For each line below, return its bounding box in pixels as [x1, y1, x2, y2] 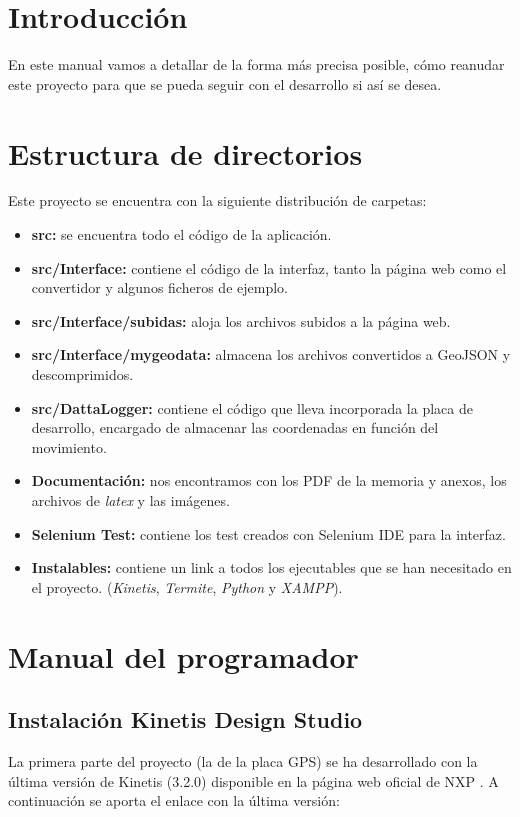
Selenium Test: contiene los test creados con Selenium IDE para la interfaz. [31, 523, 506, 544]
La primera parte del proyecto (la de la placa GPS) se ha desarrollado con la [8, 750, 478, 771]
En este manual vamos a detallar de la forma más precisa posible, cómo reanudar [8, 54, 505, 75]
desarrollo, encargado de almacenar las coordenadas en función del [31, 417, 439, 438]
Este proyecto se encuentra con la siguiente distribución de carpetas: [8, 190, 427, 211]
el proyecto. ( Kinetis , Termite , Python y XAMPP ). [31, 576, 343, 597]
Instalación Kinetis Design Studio [8, 704, 363, 735]
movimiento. [31, 436, 107, 457]
